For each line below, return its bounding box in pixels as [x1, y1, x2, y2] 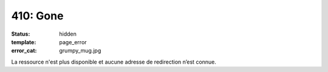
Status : [11, 30, 30, 38]
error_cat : [11, 47, 37, 54]
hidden [59, 30, 77, 38]
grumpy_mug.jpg [59, 47, 101, 54]
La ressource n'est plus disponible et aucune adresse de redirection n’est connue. [11, 58, 217, 65]
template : [11, 38, 36, 45]
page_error [59, 38, 87, 45]
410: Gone [11, 9, 64, 22]
